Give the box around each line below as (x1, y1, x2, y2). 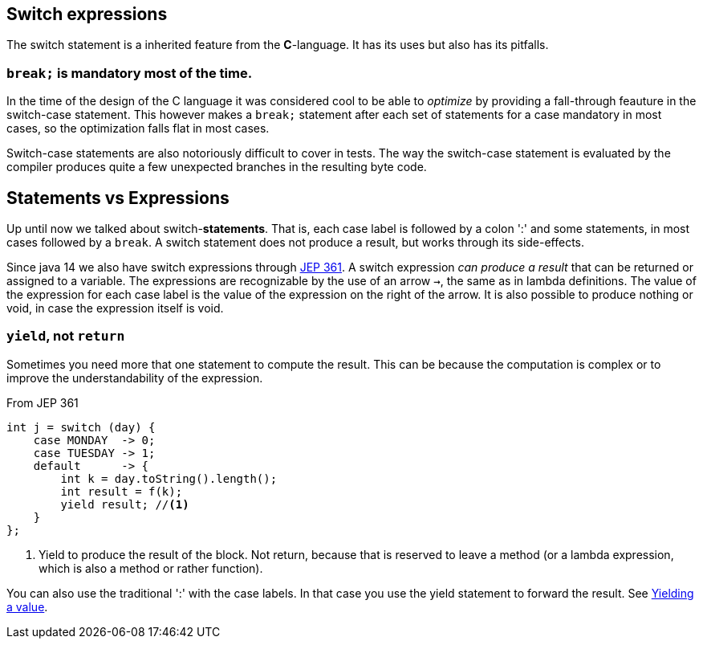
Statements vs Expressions (6, 187, 230, 208)
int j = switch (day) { (6, 420, 156, 434)
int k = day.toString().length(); (60, 472, 278, 485)
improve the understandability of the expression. (6, 370, 263, 385)
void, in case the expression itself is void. (6, 301, 224, 316)
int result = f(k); (60, 484, 183, 498)
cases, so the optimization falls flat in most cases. (6, 121, 270, 136)
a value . (6, 599, 48, 614)
